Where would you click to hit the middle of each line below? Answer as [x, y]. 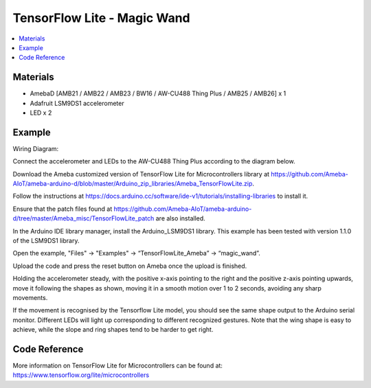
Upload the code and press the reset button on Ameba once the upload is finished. [130, 266]
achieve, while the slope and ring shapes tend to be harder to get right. [113, 330]
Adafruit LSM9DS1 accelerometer [77, 103]
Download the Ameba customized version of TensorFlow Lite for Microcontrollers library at [141, 174]
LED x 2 [41, 113]
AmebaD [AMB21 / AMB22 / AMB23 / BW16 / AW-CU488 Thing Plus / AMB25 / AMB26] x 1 [158, 93]
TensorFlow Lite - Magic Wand [101, 18]
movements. [30, 298]
